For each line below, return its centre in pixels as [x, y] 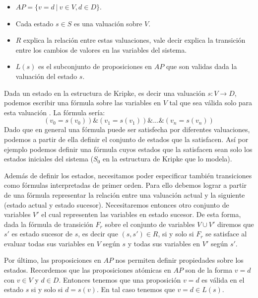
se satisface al [226, 234]
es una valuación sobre [108, 23]
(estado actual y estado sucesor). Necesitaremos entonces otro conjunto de [117, 204]
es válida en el [223, 279]
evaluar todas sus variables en [49, 243]
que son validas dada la [201, 66]
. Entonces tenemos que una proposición [120, 279]
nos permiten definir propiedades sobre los [179, 260]
